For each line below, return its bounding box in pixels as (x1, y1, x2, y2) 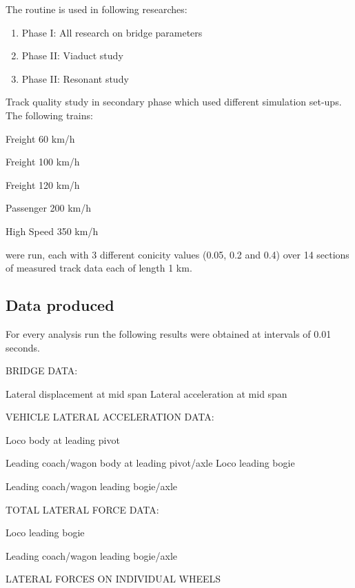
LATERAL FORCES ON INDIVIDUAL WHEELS (6, 571, 221, 586)
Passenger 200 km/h (6, 201, 92, 215)
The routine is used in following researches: (6, 2, 187, 16)
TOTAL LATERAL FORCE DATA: (6, 502, 159, 516)
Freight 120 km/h (6, 177, 80, 192)
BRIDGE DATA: (6, 363, 78, 378)
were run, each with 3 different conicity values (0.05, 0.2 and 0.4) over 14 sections (6, 247, 349, 261)
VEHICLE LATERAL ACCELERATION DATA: (6, 409, 214, 424)
